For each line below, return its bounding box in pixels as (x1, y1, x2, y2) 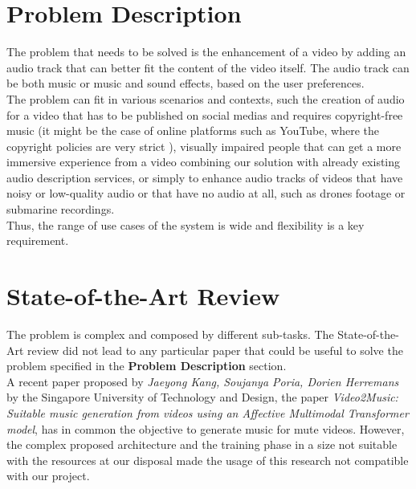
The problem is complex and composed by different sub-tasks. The (6, 325, 334, 342)
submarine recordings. (6, 201, 115, 218)
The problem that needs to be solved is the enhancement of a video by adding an (6, 43, 406, 60)
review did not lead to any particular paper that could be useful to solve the (27, 341, 403, 358)
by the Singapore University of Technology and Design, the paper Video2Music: (6, 389, 398, 405)
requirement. (6, 232, 69, 249)
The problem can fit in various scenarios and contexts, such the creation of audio (6, 90, 405, 107)
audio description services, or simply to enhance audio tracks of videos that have (6, 169, 403, 185)
